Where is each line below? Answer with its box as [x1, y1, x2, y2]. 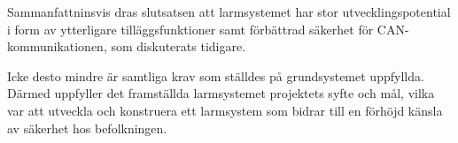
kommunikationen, [7, 37, 107, 56]
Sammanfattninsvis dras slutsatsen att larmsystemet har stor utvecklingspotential [7, 3, 451, 20]
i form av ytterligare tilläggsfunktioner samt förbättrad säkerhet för [7, 19, 374, 38]
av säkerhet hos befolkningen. [7, 118, 167, 137]
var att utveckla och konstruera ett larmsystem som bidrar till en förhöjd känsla [7, 101, 443, 119]
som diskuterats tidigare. [111, 37, 246, 56]
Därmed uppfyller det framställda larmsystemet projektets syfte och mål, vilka [7, 84, 435, 102]
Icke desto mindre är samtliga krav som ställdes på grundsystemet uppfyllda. [7, 66, 424, 85]
